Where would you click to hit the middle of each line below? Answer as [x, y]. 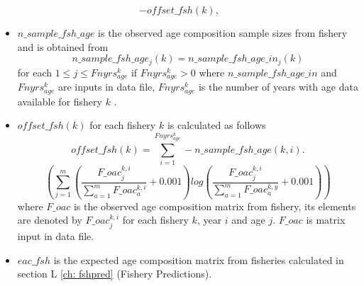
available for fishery [60, 101]
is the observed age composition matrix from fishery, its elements [215, 206]
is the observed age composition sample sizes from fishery [223, 33]
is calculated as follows [216, 125]
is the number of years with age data [278, 87]
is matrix [326, 220]
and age [248, 220]
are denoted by [50, 220]
